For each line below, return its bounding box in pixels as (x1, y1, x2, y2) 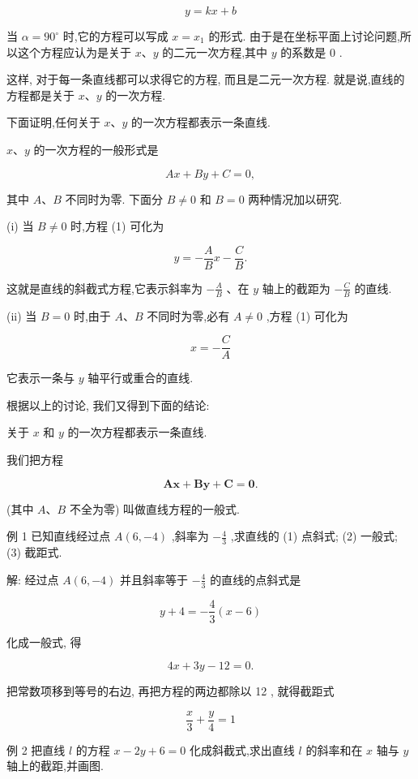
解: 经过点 (6, 570, 59, 587)
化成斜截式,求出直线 (189, 741, 295, 758)
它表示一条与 (6, 369, 75, 386)
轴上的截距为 (262, 279, 331, 296)
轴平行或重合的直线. (87, 369, 194, 386)
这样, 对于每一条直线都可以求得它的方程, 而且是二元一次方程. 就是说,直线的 (6, 71, 405, 88)
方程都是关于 (6, 86, 75, 103)
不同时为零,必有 (147, 307, 230, 324)
